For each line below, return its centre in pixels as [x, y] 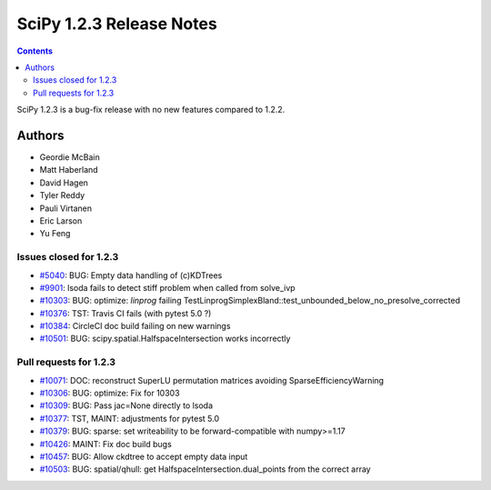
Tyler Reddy [62, 195]
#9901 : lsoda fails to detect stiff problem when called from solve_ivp [167, 287]
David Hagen [64, 183]
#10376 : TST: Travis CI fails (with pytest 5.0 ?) [125, 313]
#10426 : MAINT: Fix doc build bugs [105, 444]
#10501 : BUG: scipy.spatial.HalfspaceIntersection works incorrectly [165, 339]
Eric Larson [61, 220]
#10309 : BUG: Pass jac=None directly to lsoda [126, 405]
